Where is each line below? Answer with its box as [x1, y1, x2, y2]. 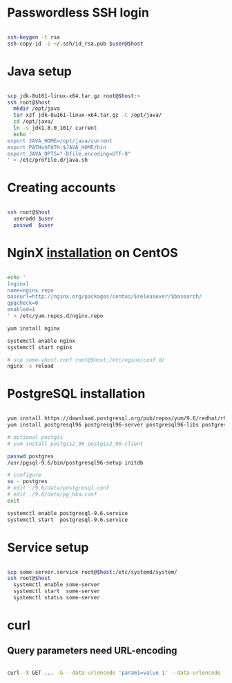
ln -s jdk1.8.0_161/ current [13, 124, 97, 131]
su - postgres [7, 478, 48, 485]
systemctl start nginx [7, 344, 72, 350]
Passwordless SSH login [7, 5, 150, 21]
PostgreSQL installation [7, 386, 146, 402]
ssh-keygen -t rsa [7, 33, 60, 41]
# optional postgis [7, 433, 64, 440]
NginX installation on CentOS [7, 245, 178, 261]
